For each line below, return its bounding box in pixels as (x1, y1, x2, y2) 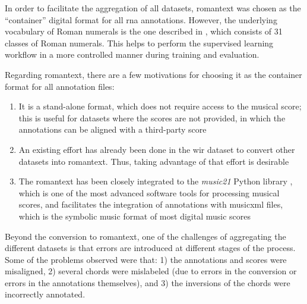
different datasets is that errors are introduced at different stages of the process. (5, 242, 296, 254)
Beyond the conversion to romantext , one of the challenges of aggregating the (5, 230, 286, 242)
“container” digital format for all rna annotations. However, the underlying (5, 13, 277, 26)
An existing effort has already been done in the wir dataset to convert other (18, 143, 295, 155)
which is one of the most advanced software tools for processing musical (18, 186, 280, 199)
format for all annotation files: (5, 80, 115, 92)
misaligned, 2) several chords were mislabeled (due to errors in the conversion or (5, 265, 297, 277)
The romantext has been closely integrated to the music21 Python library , (18, 175, 293, 187)
